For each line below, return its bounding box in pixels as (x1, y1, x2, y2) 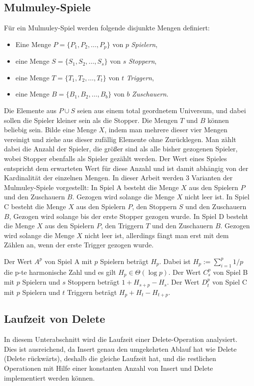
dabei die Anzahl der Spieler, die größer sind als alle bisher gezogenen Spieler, (4, 144, 238, 154)
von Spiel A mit (44, 256, 92, 266)
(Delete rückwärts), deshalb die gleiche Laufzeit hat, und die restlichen (4, 353, 216, 363)
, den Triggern (101, 220, 144, 231)
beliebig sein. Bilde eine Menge (4, 124, 97, 135)
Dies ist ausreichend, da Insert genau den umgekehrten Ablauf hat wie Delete (4, 343, 237, 354)
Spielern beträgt (100, 256, 149, 266)
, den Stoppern (132, 201, 177, 211)
